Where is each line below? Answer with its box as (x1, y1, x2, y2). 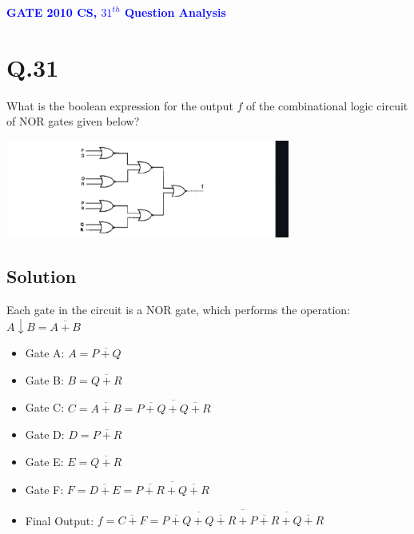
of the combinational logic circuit (246, 97, 408, 114)
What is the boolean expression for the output (6, 97, 233, 114)
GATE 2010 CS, (6, 4, 98, 20)
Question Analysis (124, 4, 226, 20)
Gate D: (25, 426, 65, 443)
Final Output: (25, 512, 94, 528)
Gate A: (25, 345, 65, 361)
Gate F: (25, 481, 64, 498)
